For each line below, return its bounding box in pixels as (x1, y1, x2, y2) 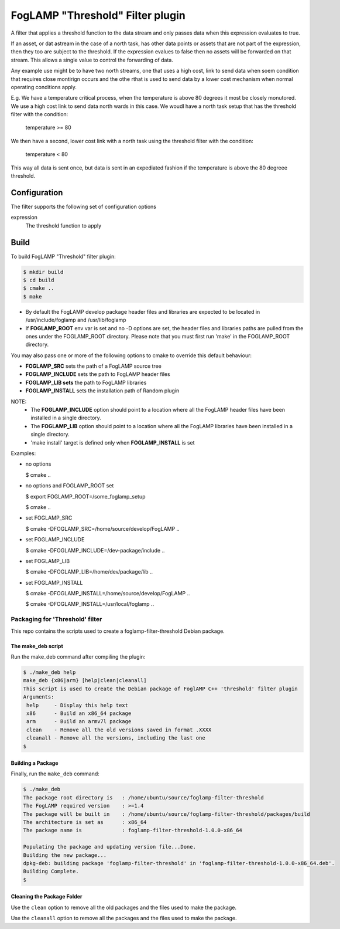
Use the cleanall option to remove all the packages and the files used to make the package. (11, 915, 237, 922)
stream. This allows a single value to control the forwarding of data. (11, 56, 174, 63)
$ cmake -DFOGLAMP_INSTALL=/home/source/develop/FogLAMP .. (25, 590, 190, 597)
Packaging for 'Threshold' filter (11, 615, 102, 623)
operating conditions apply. (11, 83, 77, 90)
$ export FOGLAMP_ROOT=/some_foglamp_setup (25, 493, 146, 500)
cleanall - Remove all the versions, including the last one (26, 735, 205, 741)
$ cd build (23, 276, 54, 283)
